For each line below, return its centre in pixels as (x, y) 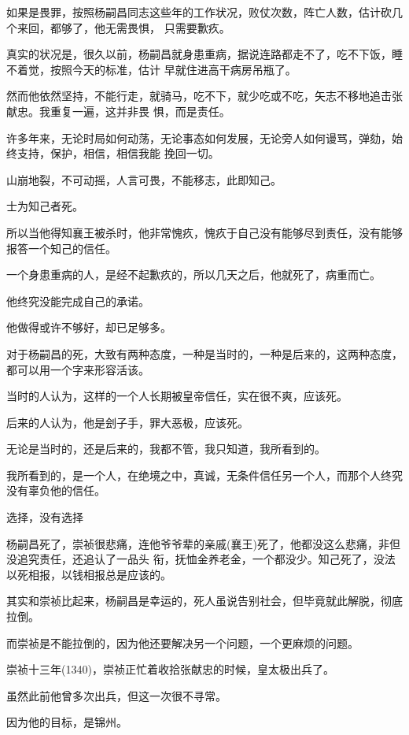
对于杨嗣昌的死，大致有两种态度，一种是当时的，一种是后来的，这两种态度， (204, 353)
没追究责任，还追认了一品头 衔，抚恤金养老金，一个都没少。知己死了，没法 (201, 559)
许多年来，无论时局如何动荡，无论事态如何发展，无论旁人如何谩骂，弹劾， (199, 137)
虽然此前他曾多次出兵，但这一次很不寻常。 (116, 695)
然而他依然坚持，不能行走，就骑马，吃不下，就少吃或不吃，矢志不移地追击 (199, 96)
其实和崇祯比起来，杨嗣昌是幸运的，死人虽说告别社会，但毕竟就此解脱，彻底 (204, 601)
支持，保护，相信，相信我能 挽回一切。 (118, 153)
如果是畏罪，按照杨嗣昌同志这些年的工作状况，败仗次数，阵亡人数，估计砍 (199, 12)
